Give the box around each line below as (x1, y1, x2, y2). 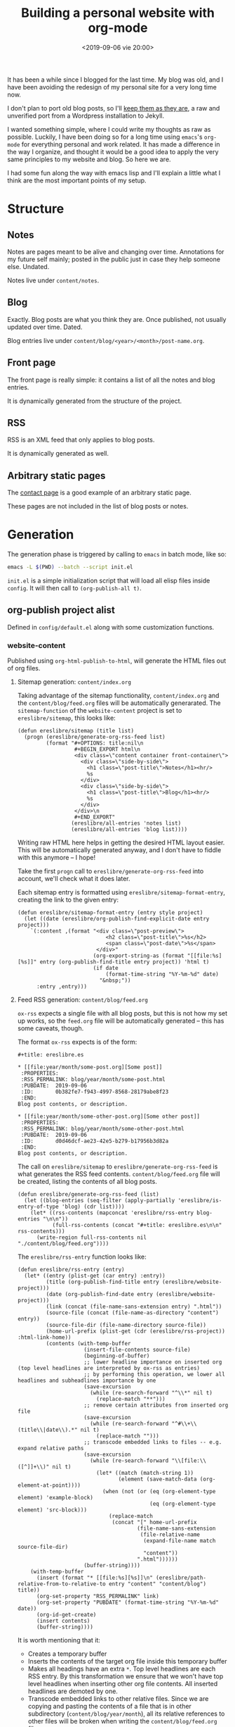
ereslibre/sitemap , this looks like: (17, 713, 116, 723)
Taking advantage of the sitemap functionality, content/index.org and (17, 692, 220, 700)
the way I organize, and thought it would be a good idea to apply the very (7, 147, 219, 156)
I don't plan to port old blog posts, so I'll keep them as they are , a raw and (7, 104, 220, 112)
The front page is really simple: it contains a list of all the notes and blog (7, 375, 215, 384)
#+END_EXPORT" (74, 813, 116, 821)
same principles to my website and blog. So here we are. (7, 155, 171, 163)
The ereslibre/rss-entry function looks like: (17, 1252, 147, 1261)
